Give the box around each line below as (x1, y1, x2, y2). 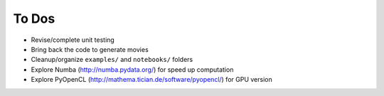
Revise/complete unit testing (31, 36, 115, 44)
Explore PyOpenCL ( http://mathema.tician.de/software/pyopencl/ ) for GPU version (31, 75, 273, 84)
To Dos (13, 11, 55, 26)
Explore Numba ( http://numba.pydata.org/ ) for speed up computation (31, 65, 234, 74)
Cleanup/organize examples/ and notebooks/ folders (31, 55, 193, 64)
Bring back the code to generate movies (31, 45, 149, 53)
